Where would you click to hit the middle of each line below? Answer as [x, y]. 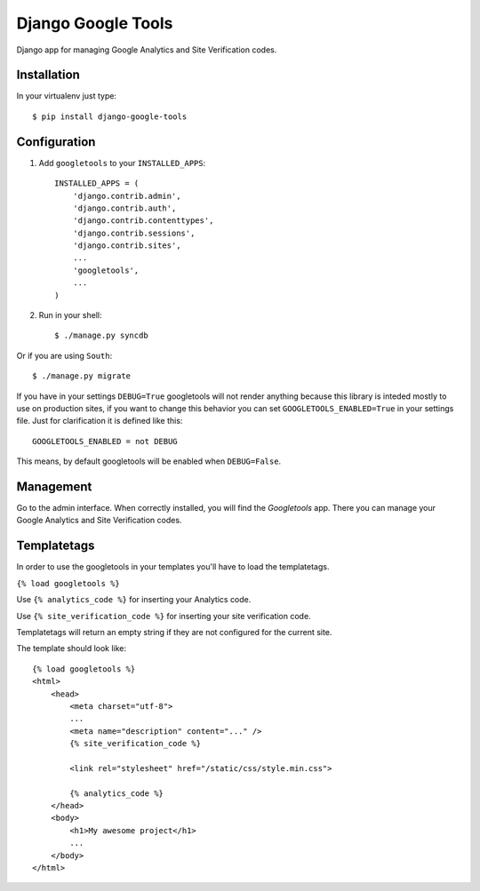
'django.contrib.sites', [127, 246]
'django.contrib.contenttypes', [143, 221]
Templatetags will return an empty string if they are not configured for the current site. [174, 632]
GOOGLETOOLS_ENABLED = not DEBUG [105, 441]
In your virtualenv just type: [67, 96]
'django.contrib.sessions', [134, 233]
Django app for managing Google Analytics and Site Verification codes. [147, 50]
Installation [48, 75]
